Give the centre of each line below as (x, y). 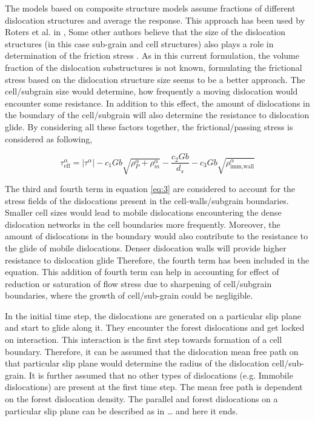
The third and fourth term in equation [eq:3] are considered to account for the (150, 188)
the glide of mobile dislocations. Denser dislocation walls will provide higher (146, 247)
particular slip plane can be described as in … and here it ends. (121, 410)
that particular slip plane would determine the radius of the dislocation (137, 363)
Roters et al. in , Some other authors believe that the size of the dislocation (145, 32)
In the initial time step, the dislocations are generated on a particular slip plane (153, 315)
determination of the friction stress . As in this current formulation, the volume (152, 55)
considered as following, (49, 138)
